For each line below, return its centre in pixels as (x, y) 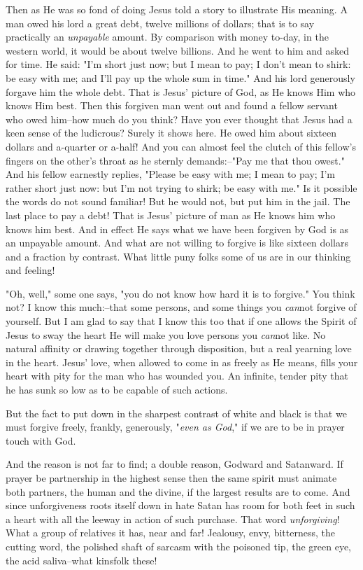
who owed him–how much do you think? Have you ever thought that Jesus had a (179, 119)
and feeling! (30, 270)
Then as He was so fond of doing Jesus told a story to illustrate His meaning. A (177, 9)
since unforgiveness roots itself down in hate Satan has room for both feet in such (180, 505)
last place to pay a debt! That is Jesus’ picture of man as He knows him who (171, 215)
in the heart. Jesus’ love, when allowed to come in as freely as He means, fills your (182, 362)
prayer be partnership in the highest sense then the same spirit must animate (171, 478)
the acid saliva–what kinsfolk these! (81, 560)
